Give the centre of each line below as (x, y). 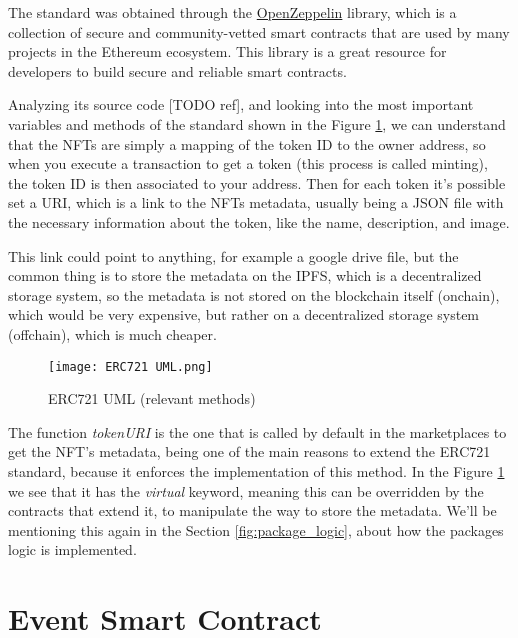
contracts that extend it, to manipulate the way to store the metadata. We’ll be (252, 510)
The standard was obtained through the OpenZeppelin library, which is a (232, 12)
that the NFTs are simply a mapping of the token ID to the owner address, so (247, 143)
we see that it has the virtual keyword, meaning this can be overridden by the (246, 490)
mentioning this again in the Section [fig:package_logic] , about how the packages (256, 529)
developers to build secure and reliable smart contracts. (177, 70)
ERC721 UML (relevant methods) (152, 398)
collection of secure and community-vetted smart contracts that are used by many (259, 31)
